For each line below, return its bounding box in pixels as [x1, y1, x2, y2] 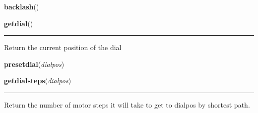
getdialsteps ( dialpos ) [4, 75, 71, 86]
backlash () [4, 1, 39, 11]
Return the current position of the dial [4, 42, 122, 53]
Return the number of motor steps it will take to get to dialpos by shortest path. [4, 99, 250, 110]
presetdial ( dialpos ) [4, 58, 64, 69]
